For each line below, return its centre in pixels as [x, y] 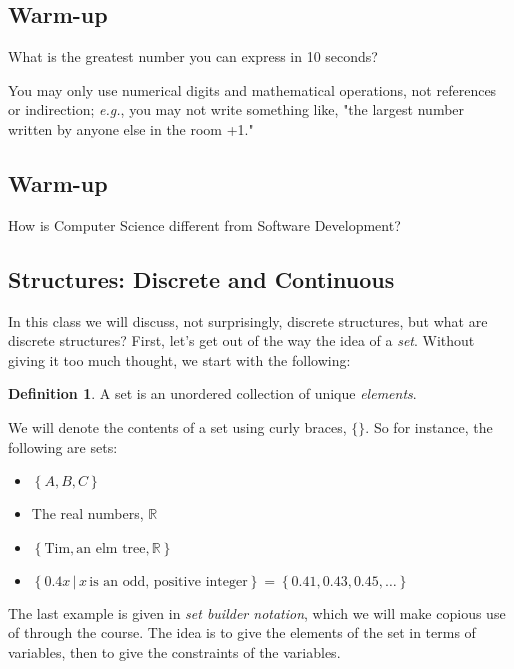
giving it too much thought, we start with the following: [179, 359]
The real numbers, [87, 513]
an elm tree [111, 548]
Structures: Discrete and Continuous [201, 278]
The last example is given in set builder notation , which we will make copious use [257, 612]
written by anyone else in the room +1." [131, 128]
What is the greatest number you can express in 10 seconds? [193, 56]
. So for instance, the [429, 426]
